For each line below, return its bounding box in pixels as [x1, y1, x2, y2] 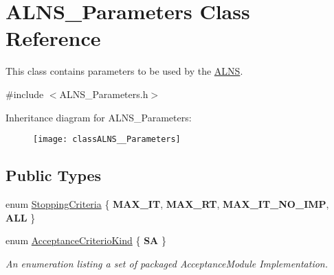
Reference [5, 24, 101, 52]
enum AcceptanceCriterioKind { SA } [5, 233, 166, 248]
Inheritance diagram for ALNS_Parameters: [5, 110, 192, 124]
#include [5, 86, 44, 101]
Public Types [5, 165, 102, 186]
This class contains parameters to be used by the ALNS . [5, 64, 243, 78]
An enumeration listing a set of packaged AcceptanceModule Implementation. [5, 256, 329, 270]
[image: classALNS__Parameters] [33, 134, 181, 145]
